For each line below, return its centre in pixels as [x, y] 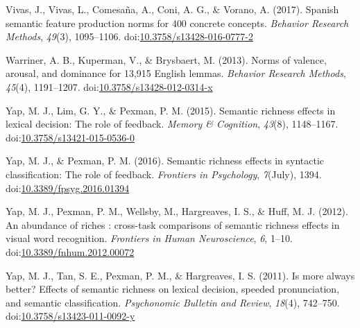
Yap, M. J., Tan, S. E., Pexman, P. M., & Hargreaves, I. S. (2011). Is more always [180, 275]
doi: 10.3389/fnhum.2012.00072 [70, 251]
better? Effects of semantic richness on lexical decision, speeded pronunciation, [173, 289]
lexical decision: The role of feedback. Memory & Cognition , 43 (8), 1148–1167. [172, 124]
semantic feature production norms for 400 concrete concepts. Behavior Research [177, 23]
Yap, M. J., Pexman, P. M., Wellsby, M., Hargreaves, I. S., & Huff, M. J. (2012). [177, 211]
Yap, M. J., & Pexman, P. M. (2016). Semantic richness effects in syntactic [165, 161]
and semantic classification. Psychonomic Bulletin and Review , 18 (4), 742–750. [173, 302]
